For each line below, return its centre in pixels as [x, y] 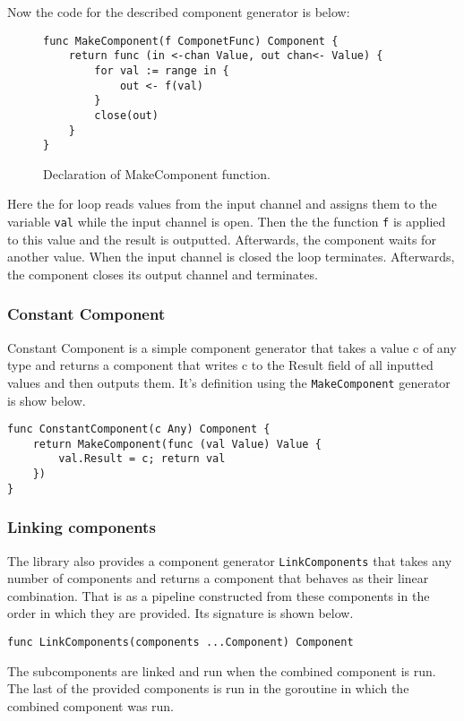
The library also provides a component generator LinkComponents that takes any [230, 560]
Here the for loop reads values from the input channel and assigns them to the [222, 204]
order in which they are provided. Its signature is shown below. [180, 613]
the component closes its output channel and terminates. [163, 274]
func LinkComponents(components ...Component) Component [180, 643]
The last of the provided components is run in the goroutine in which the [208, 688]
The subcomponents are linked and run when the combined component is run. [222, 670]
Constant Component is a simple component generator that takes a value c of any [232, 347]
